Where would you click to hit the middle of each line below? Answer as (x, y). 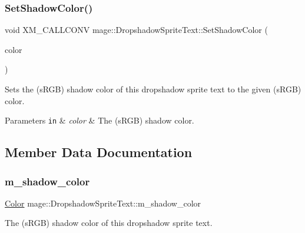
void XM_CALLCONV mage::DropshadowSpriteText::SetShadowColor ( (136, 30)
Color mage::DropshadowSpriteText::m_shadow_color (103, 203)
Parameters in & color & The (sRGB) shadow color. (100, 120)
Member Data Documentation (99, 152)
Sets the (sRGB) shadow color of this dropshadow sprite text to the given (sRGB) (153, 89)
